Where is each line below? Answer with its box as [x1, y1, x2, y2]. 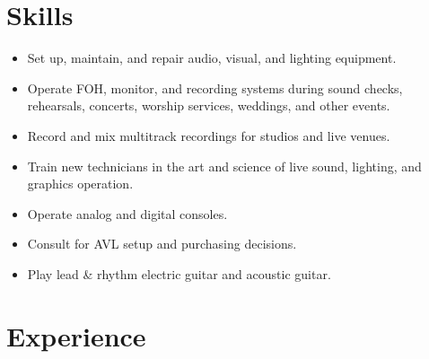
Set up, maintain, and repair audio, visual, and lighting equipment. [27, 48, 397, 67]
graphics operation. [27, 174, 134, 193]
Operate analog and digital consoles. [27, 204, 228, 223]
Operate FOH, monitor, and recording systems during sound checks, [27, 78, 403, 97]
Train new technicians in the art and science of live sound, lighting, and [27, 156, 422, 175]
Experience [6, 317, 146, 354]
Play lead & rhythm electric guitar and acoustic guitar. [27, 264, 331, 283]
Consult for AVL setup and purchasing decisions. [27, 234, 297, 253]
